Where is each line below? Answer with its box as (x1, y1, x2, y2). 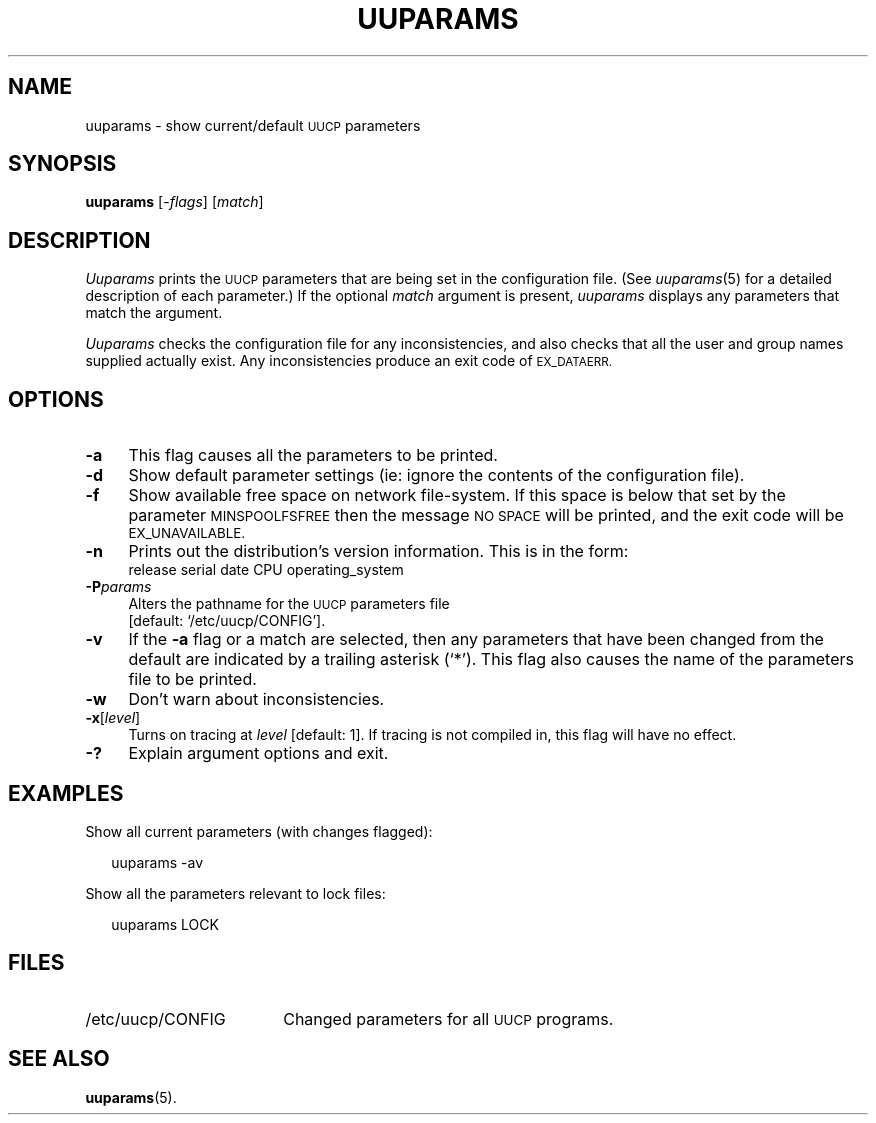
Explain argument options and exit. (128, 743, 389, 764)
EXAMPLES (8, 780, 124, 806)
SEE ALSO (8, 1046, 110, 1072)
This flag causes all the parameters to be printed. (128, 445, 498, 466)
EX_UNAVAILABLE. (128, 525, 246, 542)
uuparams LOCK (111, 915, 219, 933)
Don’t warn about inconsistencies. (128, 689, 385, 710)
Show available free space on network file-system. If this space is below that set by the (128, 485, 786, 506)
